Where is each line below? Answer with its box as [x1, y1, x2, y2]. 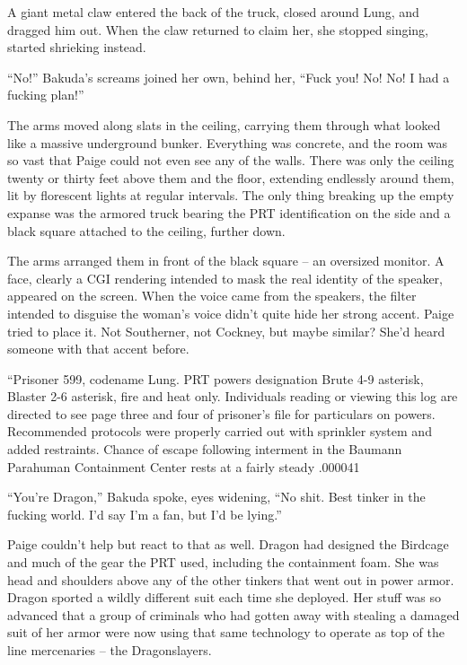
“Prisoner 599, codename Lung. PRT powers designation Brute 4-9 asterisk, [7, 369, 424, 388]
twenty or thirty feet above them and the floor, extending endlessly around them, [7, 168, 454, 187]
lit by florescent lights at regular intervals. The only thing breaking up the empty [7, 186, 454, 205]
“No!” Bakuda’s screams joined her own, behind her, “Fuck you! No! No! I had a [7, 67, 450, 86]
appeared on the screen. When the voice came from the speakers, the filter [7, 286, 417, 305]
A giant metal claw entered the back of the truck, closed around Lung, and [7, 3, 419, 21]
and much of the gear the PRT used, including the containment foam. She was [7, 553, 439, 572]
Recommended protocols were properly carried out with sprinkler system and [7, 422, 432, 441]
